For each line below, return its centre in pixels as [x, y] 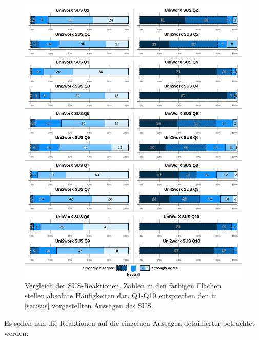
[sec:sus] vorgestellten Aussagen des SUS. [89, 305]
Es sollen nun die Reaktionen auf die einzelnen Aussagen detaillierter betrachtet [130, 323]
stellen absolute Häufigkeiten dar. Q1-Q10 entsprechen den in [121, 295]
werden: [16, 333]
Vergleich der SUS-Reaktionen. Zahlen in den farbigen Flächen [123, 285]
